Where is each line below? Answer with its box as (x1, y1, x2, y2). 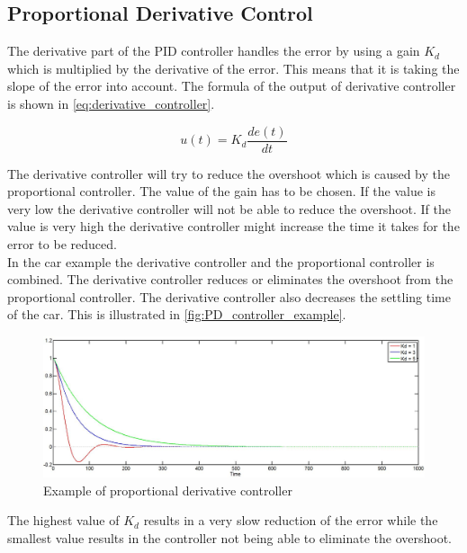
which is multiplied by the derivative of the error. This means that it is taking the (7, 58, 460, 77)
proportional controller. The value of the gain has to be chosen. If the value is (7, 182, 436, 201)
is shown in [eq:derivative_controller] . (7, 94, 215, 112)
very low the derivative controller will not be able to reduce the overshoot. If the (7, 199, 452, 218)
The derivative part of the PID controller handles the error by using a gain (7, 41, 420, 60)
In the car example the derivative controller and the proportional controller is (7, 252, 435, 271)
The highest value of (7, 511, 120, 530)
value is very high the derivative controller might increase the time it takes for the (7, 217, 460, 236)
